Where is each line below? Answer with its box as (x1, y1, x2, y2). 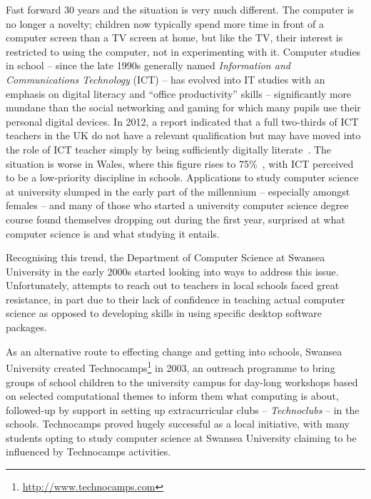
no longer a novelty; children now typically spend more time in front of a (6, 16, 324, 31)
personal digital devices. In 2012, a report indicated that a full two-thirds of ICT (6, 114, 359, 128)
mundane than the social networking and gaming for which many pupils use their (6, 100, 361, 115)
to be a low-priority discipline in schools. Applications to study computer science (6, 170, 359, 185)
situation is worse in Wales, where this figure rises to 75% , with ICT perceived (6, 156, 354, 171)
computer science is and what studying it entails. (6, 226, 220, 241)
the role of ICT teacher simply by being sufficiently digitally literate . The (6, 141, 332, 156)
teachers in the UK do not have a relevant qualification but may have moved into (6, 128, 361, 143)
